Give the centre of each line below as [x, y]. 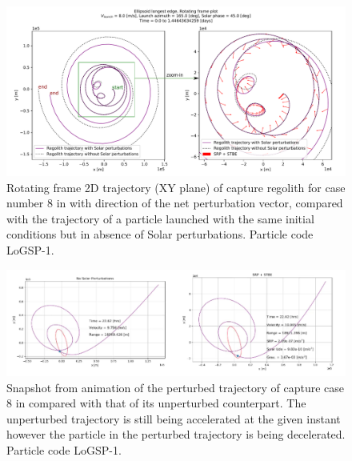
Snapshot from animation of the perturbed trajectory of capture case [175, 387]
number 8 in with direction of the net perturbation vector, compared [175, 203]
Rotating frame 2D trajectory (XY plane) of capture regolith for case [176, 187]
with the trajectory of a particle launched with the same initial [160, 218]
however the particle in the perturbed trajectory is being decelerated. [176, 434]
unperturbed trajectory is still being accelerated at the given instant [174, 418]
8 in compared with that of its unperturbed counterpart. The [156, 403]
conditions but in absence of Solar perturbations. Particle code [160, 234]
